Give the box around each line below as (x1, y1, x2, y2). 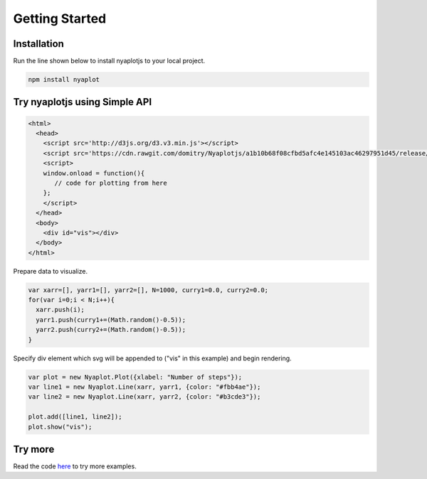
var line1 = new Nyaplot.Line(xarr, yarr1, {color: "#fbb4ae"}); (28, 383, 261, 391)
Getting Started (13, 11, 107, 26)
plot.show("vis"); (28, 423, 93, 431)
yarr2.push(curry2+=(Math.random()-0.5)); (36, 325, 186, 334)
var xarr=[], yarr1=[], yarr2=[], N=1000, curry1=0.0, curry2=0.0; (28, 286, 269, 294)
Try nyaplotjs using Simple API (13, 96, 152, 108)
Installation (13, 38, 64, 50)
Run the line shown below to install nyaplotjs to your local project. (13, 57, 206, 65)
